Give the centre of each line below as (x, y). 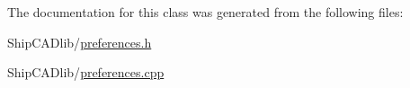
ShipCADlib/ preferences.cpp (86, 72)
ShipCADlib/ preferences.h (80, 42)
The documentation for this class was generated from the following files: (205, 12)
